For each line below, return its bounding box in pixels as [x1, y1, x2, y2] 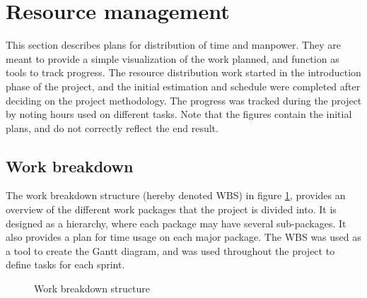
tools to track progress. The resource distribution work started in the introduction [6, 65, 361, 80]
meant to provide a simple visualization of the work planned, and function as [6, 51, 339, 66]
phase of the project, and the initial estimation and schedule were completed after [6, 78, 361, 93]
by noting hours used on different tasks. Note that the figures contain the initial [6, 107, 352, 121]
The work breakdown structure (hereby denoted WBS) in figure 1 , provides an [6, 188, 346, 203]
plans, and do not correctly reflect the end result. [6, 120, 219, 135]
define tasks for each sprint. [6, 257, 125, 272]
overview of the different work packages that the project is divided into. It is [6, 202, 337, 217]
